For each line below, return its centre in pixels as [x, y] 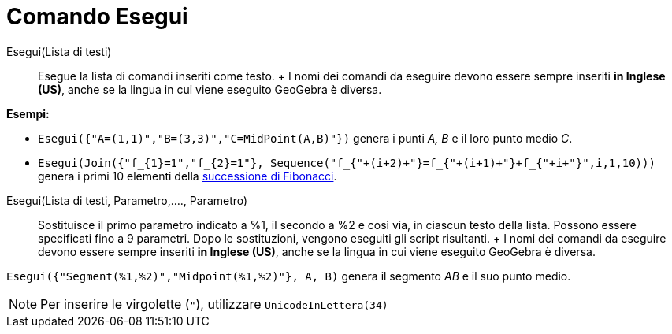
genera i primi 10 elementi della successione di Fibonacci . [187, 176]
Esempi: [28, 113]
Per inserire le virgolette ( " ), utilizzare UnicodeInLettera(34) [214, 304]
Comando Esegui [97, 17]
